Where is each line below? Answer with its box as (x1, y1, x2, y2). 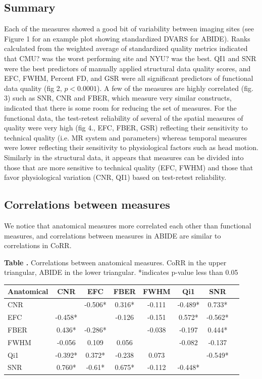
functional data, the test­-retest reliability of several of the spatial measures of (4, 112, 243, 123)
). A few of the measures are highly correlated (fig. (97, 82, 253, 93)
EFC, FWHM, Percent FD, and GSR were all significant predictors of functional (4, 73, 253, 83)
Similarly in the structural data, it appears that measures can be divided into (4, 152, 244, 162)
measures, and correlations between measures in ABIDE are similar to (4, 230, 221, 241)
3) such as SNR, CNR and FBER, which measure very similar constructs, (4, 92, 232, 103)
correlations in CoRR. (4, 240, 72, 251)
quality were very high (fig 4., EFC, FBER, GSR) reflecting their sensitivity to (4, 122, 248, 133)
